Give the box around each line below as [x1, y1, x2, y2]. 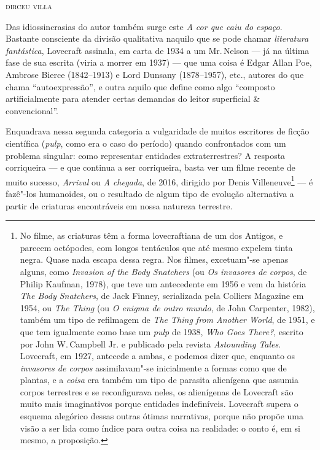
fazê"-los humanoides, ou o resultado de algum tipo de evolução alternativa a [6, 187, 294, 200]
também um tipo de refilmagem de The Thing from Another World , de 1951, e [20, 313, 315, 326]
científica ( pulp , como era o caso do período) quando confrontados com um [6, 136, 286, 149]
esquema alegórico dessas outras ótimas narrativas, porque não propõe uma [20, 409, 303, 422]
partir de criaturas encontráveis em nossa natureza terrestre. [6, 199, 233, 212]
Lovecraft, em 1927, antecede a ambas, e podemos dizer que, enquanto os [20, 349, 295, 362]
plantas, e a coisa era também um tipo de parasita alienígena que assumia [20, 373, 299, 386]
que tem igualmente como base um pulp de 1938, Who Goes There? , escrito [20, 325, 303, 338]
